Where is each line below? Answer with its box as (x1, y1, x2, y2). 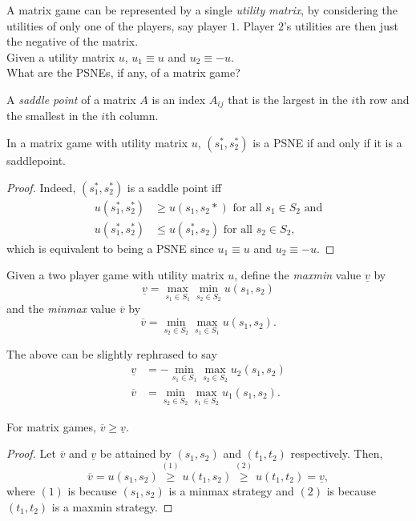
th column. (105, 107, 159, 124)
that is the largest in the (228, 90, 348, 107)
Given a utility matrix (6, 48, 115, 65)
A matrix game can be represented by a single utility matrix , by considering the (6, 2, 398, 18)
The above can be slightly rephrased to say (6, 345, 217, 362)
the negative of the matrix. (6, 33, 139, 50)
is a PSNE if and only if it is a (252, 134, 402, 151)
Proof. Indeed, (6, 178, 76, 195)
